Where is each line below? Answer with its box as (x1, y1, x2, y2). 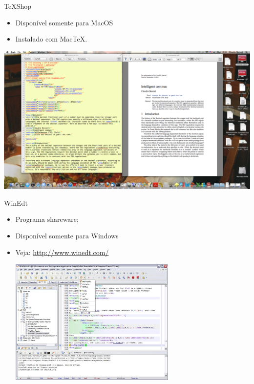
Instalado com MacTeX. (15, 34, 87, 44)
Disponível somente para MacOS (15, 17, 113, 27)
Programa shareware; (15, 214, 79, 224)
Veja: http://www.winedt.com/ (15, 247, 109, 257)
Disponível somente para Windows (15, 231, 119, 241)
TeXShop (4, 1, 32, 11)
